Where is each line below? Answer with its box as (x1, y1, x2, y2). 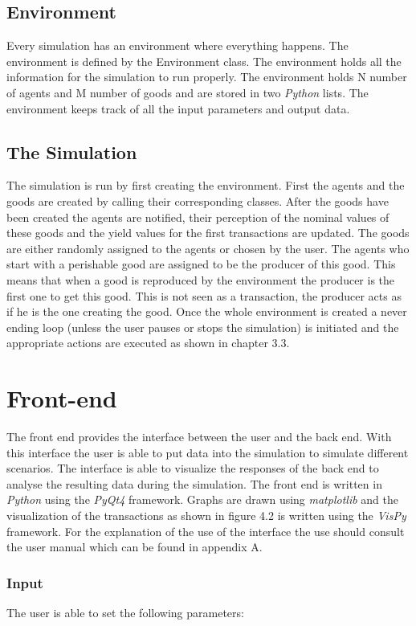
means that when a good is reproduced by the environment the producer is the (6, 271, 395, 288)
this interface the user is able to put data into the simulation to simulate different (6, 444, 409, 460)
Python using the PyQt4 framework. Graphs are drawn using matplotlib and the (6, 491, 398, 508)
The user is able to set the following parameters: (6, 604, 244, 620)
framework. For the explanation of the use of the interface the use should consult (6, 522, 405, 539)
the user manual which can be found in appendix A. (6, 538, 263, 555)
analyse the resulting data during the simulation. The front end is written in (6, 475, 382, 492)
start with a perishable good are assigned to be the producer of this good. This (6, 256, 396, 272)
